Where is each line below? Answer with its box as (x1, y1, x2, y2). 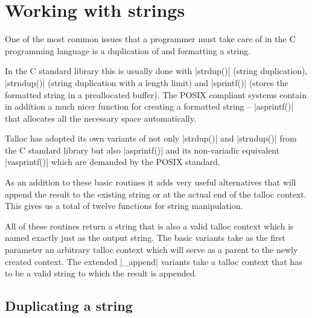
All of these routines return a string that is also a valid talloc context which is (5, 219, 294, 232)
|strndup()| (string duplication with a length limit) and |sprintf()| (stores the (5, 76, 288, 89)
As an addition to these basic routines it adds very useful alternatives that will (5, 176, 296, 189)
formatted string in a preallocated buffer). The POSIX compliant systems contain (5, 88, 307, 101)
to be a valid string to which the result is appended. (5, 267, 197, 279)
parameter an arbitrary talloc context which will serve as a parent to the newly (5, 243, 298, 256)
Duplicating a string (5, 296, 133, 315)
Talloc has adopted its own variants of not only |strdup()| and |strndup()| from (5, 132, 297, 145)
